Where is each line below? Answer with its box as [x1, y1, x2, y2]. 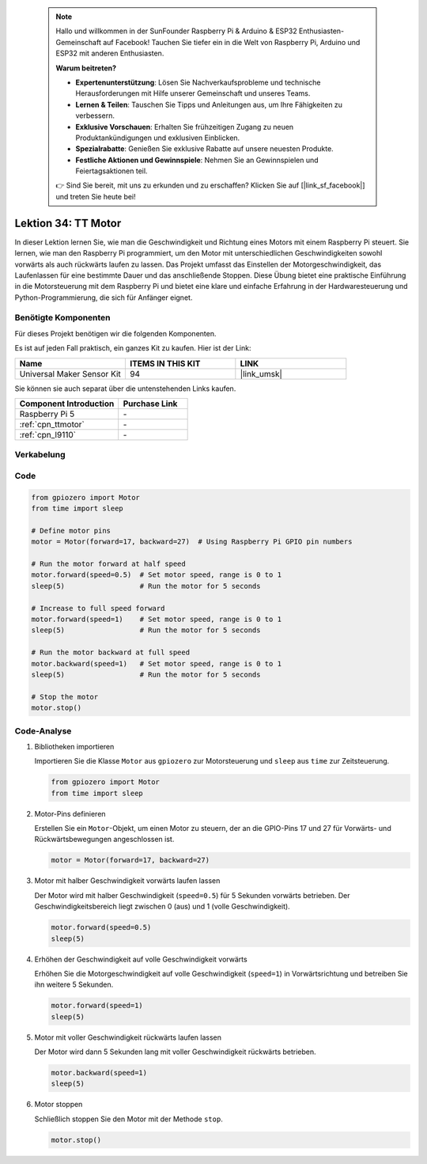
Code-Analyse [14, 725, 72, 736]
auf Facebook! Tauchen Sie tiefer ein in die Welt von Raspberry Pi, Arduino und [103, 37, 361, 47]
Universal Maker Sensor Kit [19, 368, 122, 379]
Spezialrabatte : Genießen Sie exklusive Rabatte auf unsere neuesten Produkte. [75, 144, 334, 154]
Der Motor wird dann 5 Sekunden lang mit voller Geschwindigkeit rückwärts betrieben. [34, 1047, 316, 1056]
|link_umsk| [240, 368, 282, 379]
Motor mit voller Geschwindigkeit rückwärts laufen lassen [34, 1033, 221, 1042]
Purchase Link [123, 398, 178, 409]
